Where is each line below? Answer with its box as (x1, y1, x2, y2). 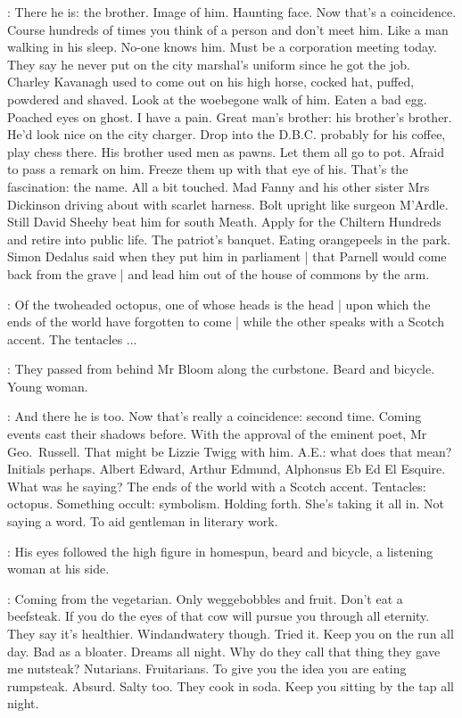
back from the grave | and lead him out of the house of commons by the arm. (7, 264, 430, 283)
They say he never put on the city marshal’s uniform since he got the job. (7, 54, 410, 73)
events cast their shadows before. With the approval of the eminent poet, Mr (7, 425, 427, 443)
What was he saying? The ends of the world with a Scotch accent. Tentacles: (7, 476, 426, 495)
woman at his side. (7, 559, 110, 578)
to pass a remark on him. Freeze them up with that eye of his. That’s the (7, 160, 408, 178)
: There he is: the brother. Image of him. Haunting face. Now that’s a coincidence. (7, 3, 457, 21)
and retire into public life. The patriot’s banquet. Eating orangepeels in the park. (7, 229, 451, 248)
